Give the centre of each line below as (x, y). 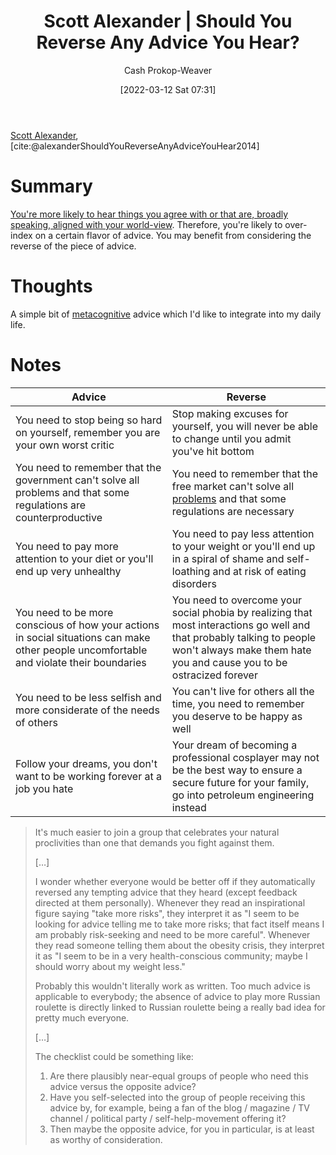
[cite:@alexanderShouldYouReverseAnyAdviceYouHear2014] (135, 146)
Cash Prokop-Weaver (168, 70)
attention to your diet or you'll (84, 558)
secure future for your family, (240, 782)
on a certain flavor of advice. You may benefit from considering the (173, 235)
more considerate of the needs (87, 710)
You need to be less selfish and (88, 697)
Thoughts (51, 286)
